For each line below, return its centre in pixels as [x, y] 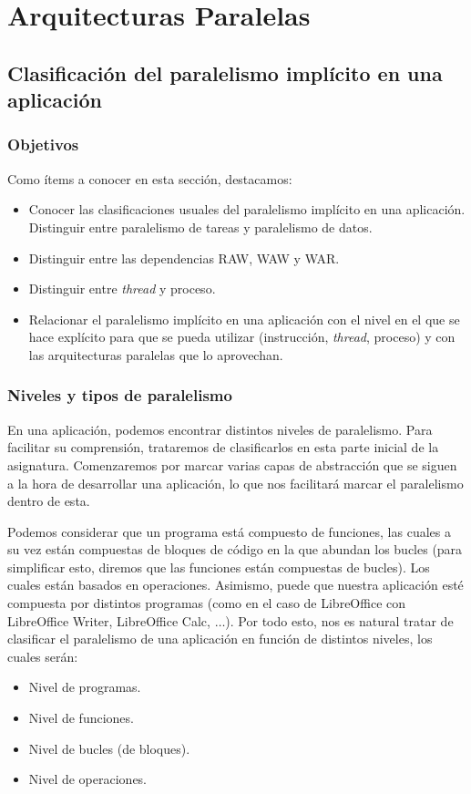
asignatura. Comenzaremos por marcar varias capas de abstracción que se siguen [232, 464]
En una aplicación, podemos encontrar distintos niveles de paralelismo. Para [220, 429]
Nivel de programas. [85, 687]
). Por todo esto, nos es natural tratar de [339, 620]
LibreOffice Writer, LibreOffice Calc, [109, 620]
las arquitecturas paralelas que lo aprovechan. [156, 354]
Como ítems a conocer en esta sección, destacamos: [150, 178]
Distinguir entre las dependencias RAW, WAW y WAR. [184, 258]
